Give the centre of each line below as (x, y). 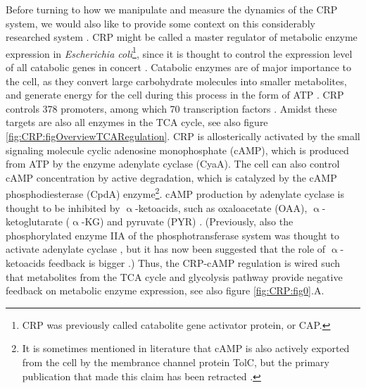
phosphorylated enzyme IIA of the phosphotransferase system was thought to (172, 235)
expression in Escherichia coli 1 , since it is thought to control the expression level (179, 52)
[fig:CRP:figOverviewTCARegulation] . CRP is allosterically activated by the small (183, 136)
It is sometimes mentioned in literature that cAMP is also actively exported (186, 348)
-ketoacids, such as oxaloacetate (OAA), (221, 207)
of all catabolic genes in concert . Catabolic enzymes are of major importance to (179, 67)
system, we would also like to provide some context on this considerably (160, 23)
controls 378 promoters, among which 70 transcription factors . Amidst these (171, 108)
